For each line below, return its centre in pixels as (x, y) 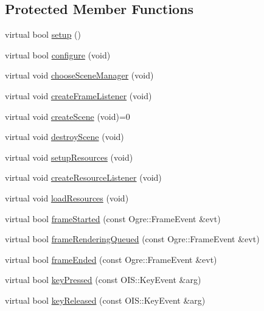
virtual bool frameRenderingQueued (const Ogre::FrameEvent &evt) (132, 239)
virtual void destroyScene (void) (64, 137)
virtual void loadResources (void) (67, 197)
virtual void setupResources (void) (69, 157)
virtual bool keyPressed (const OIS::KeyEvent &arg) (103, 280)
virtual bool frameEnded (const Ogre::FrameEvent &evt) (111, 259)
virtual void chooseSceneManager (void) (79, 75)
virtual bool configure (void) (58, 54)
